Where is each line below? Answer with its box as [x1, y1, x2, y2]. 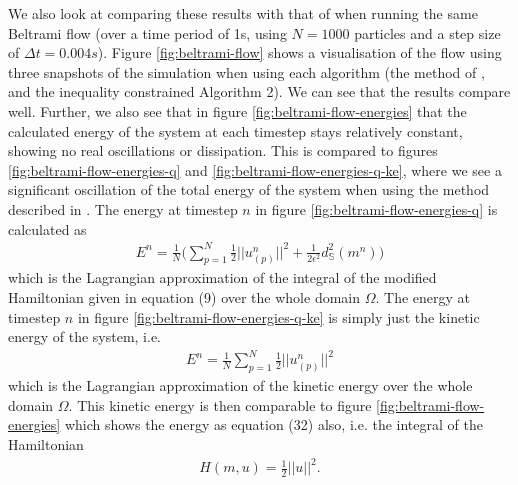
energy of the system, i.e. [8, 326, 162, 347]
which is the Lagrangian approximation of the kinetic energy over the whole [8, 375, 473, 396]
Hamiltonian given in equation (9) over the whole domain [8, 287, 361, 308]
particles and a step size [354, 22, 501, 43]
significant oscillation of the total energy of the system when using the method [8, 179, 490, 200]
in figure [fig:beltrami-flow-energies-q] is [255, 198, 498, 219]
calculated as [8, 218, 87, 239]
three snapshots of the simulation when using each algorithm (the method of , [8, 61, 485, 82]
